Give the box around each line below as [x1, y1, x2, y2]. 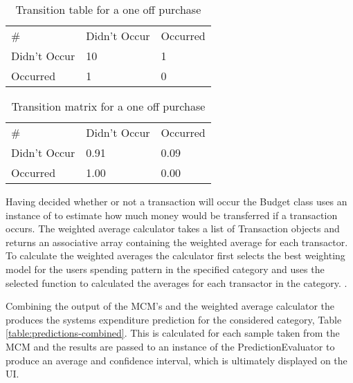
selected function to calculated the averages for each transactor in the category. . [6, 275, 347, 290]
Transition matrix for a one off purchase [11, 98, 206, 114]
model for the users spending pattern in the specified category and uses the [6, 261, 325, 276]
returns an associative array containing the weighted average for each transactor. [6, 234, 348, 249]
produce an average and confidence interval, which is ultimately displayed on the [6, 353, 347, 367]
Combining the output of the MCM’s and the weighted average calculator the [6, 299, 334, 313]
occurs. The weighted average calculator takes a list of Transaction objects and [6, 221, 340, 236]
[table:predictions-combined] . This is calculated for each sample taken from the [6, 326, 340, 340]
